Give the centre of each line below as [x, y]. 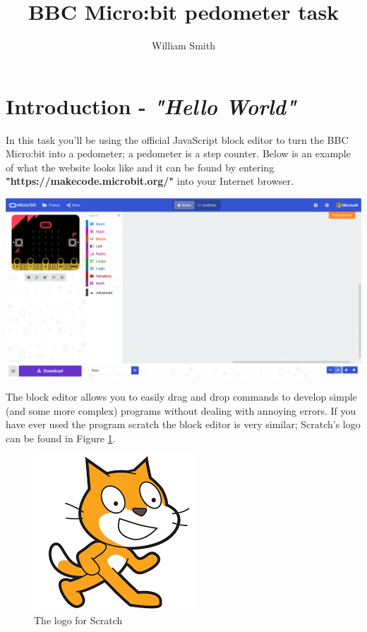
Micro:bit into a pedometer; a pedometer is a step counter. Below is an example [178, 153]
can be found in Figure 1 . [61, 438]
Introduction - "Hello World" [151, 106]
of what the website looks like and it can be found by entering [140, 167]
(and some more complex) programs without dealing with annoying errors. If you [181, 410]
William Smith [183, 45]
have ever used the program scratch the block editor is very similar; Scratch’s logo [183, 424]
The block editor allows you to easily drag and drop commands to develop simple [181, 397]
